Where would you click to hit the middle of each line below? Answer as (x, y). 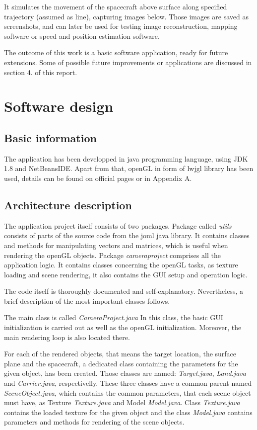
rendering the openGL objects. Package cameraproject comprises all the (112, 255)
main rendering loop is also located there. (67, 337)
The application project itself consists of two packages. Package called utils (118, 225)
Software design (59, 106)
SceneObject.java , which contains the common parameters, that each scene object (128, 392)
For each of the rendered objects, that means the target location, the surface (120, 354)
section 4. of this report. (41, 72)
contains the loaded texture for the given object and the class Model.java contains (128, 412)
